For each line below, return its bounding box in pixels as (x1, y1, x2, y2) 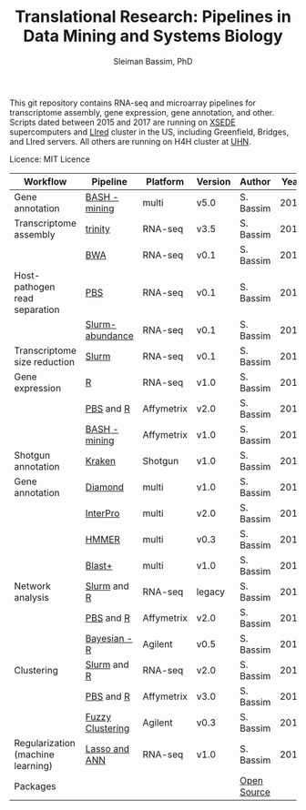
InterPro (85, 507, 120, 520)
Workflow (23, 175, 67, 187)
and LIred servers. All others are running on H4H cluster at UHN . (9, 136, 252, 147)
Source (240, 785, 271, 798)
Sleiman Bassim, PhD (113, 56, 193, 66)
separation (14, 303, 60, 316)
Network (14, 580, 52, 592)
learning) (14, 759, 53, 772)
